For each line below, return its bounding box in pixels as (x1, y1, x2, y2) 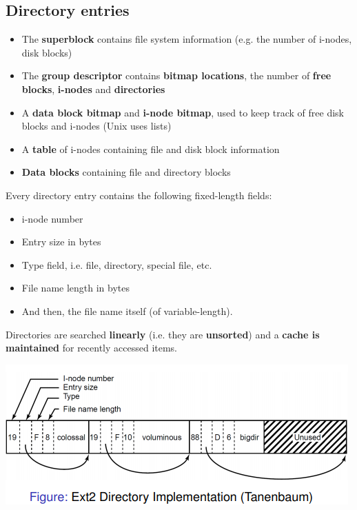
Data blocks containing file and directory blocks (21, 165, 231, 179)
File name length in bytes (21, 280, 130, 295)
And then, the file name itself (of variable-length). (21, 303, 233, 318)
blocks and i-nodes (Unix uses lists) (21, 119, 172, 133)
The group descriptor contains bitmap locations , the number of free (21, 68, 331, 83)
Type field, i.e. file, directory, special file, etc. (21, 257, 212, 272)
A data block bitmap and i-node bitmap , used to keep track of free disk (21, 105, 344, 119)
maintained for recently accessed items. (6, 340, 178, 355)
